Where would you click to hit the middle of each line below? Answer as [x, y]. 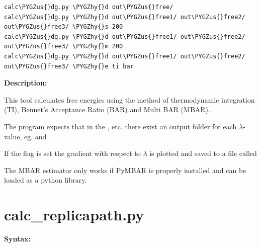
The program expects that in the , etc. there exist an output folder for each [120, 126]
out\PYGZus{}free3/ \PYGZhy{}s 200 [64, 27]
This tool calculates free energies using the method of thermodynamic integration [129, 99]
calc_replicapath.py [74, 215]
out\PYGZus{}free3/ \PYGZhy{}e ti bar [69, 66]
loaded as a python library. [46, 180]
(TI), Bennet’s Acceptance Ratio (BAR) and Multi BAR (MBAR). [107, 109]
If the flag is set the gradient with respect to [72, 153]
